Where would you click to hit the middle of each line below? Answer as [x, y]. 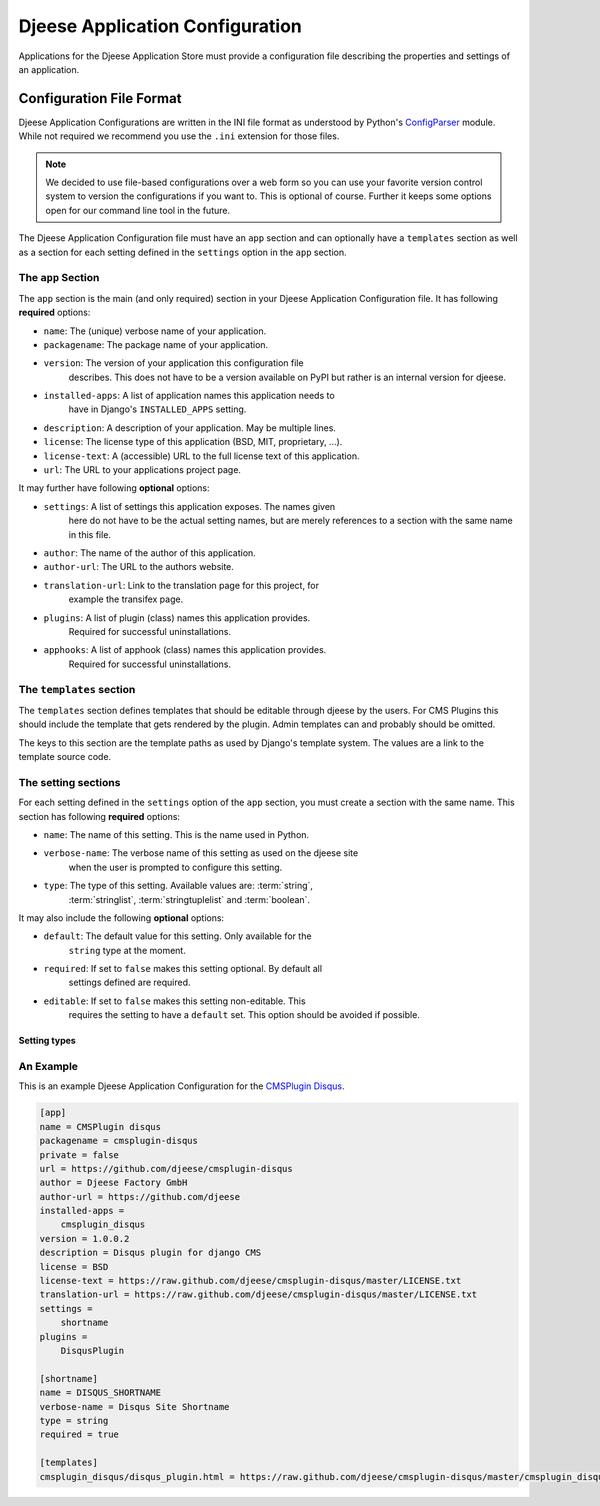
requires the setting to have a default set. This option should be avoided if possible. [244, 1015]
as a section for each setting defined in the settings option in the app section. [182, 252]
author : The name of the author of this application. [150, 552]
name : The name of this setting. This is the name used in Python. [176, 834]
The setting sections [69, 782]
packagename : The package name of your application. [156, 344]
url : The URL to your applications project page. [142, 470]
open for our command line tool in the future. [137, 210]
